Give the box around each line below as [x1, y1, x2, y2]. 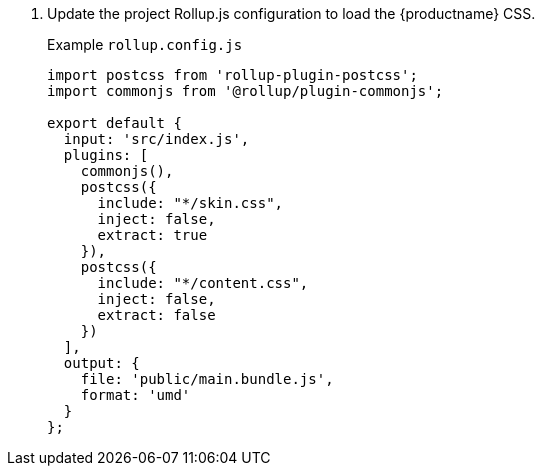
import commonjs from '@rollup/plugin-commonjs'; [47, 83, 444, 99]
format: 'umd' [80, 387, 191, 403]
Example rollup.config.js [47, 36, 243, 53]
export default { [47, 115, 182, 131]
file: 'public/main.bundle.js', [80, 371, 334, 387]
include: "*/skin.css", [97, 195, 284, 211]
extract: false [97, 307, 216, 323]
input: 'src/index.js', [63, 131, 250, 147]
